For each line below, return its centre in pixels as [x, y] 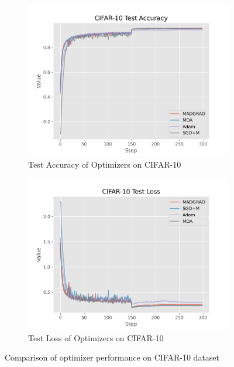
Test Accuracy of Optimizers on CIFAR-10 [105, 164]
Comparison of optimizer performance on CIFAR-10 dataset [112, 357]
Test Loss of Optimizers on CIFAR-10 [96, 337]
